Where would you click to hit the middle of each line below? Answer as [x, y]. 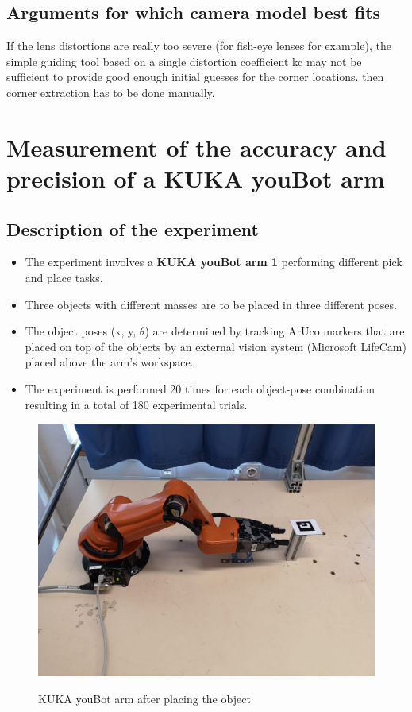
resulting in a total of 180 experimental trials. [136, 404]
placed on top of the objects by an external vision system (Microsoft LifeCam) [216, 346]
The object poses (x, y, [81, 331]
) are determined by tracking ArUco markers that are [275, 331]
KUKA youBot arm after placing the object [144, 698]
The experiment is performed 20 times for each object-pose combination [200, 388]
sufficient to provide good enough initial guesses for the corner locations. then [195, 77]
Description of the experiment [133, 228]
